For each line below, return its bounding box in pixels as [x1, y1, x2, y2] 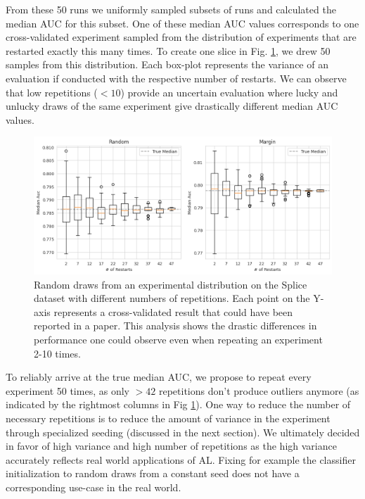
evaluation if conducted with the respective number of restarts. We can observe [6, 70, 347, 85]
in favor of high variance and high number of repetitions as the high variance [6, 438, 337, 453]
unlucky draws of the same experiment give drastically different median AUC [6, 99, 338, 113]
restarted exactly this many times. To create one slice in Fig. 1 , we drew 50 [6, 43, 331, 58]
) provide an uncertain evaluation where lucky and [120, 84, 338, 99]
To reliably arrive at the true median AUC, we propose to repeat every [6, 369, 312, 384]
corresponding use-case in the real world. [6, 480, 181, 494]
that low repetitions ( [6, 84, 98, 99]
